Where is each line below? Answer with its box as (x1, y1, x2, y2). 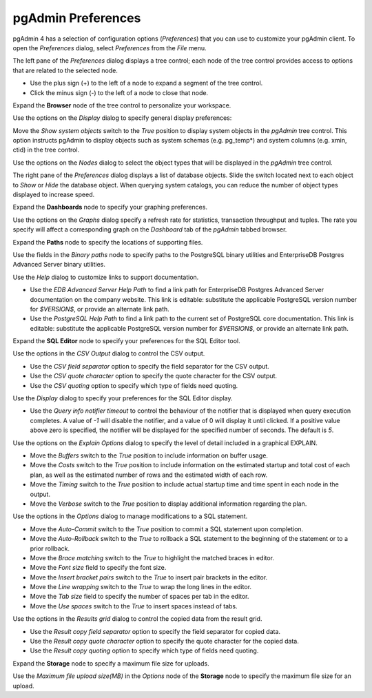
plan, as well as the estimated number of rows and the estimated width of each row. (30, 471, 268, 479)
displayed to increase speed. (12, 190, 95, 199)
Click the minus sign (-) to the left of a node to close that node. (30, 88, 209, 96)
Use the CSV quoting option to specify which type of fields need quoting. (30, 381, 238, 389)
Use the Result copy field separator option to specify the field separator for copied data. (30, 627, 281, 635)
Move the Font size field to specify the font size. (30, 564, 167, 572)
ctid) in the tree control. (12, 145, 80, 154)
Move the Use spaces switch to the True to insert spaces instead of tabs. (30, 602, 238, 610)
